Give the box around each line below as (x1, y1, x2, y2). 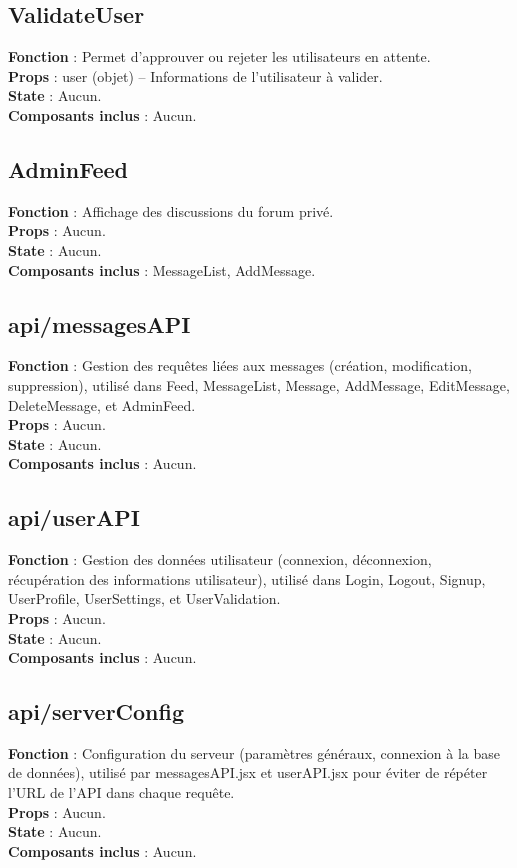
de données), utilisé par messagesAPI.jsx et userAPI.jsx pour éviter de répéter (8, 762, 488, 783)
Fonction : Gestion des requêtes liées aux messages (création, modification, (8, 355, 472, 376)
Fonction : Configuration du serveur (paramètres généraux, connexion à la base (8, 742, 501, 763)
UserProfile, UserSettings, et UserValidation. (8, 588, 281, 609)
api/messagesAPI (8, 308, 191, 339)
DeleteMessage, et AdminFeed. (8, 394, 196, 415)
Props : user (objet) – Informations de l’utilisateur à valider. (8, 65, 383, 86)
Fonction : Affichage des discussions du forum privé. (8, 200, 334, 221)
